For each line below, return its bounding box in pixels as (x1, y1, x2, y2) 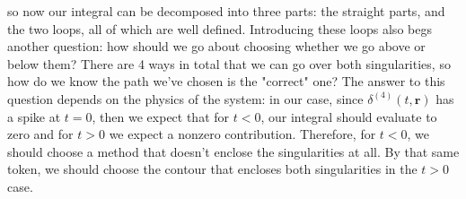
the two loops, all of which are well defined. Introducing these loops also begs (7, 19, 432, 38)
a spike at (7, 107, 61, 125)
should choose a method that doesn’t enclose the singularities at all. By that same (7, 142, 460, 160)
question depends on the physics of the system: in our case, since (7, 89, 364, 108)
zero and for (7, 125, 74, 143)
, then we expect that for (92, 107, 230, 125)
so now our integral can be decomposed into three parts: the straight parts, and (7, 2, 445, 20)
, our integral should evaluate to (260, 107, 437, 125)
